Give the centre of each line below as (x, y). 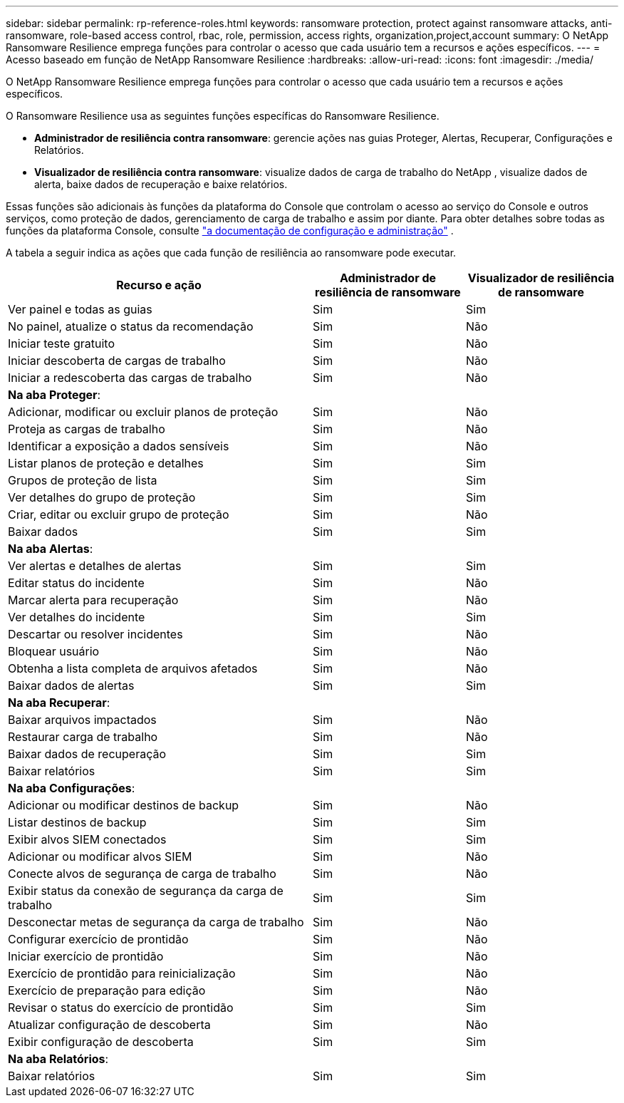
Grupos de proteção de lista (83, 480)
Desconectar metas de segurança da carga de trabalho (156, 922)
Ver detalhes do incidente (77, 617)
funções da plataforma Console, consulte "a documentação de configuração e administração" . (230, 231)
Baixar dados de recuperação (87, 754)
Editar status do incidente (76, 583)
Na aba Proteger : (54, 395)
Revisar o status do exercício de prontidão (121, 1008)
